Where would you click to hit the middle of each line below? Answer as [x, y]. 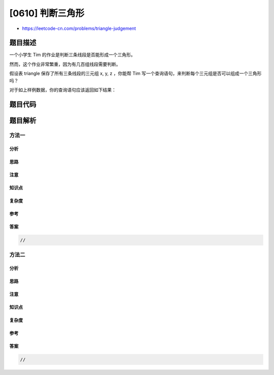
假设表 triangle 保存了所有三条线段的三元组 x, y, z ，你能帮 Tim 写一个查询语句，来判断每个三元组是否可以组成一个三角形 [135, 73]
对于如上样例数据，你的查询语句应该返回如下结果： [63, 90]
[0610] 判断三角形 [47, 13]
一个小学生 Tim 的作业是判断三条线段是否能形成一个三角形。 [72, 55]
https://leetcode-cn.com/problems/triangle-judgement [79, 28]
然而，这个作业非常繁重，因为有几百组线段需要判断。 [65, 64]
